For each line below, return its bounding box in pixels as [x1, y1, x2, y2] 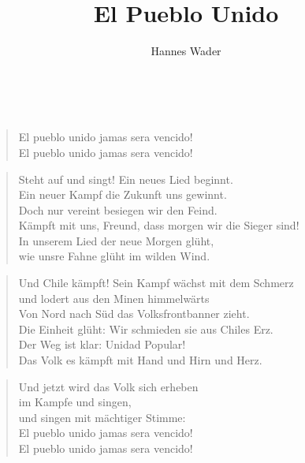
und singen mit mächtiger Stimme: [18, 409, 186, 425]
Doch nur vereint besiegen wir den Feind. [18, 201, 218, 218]
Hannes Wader [151, 43, 221, 59]
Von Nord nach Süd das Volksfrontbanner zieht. [18, 305, 250, 322]
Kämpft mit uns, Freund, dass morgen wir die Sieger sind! [18, 217, 299, 233]
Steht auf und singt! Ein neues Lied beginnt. [18, 170, 233, 187]
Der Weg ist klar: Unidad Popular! [18, 336, 186, 353]
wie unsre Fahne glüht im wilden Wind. [18, 248, 210, 264]
